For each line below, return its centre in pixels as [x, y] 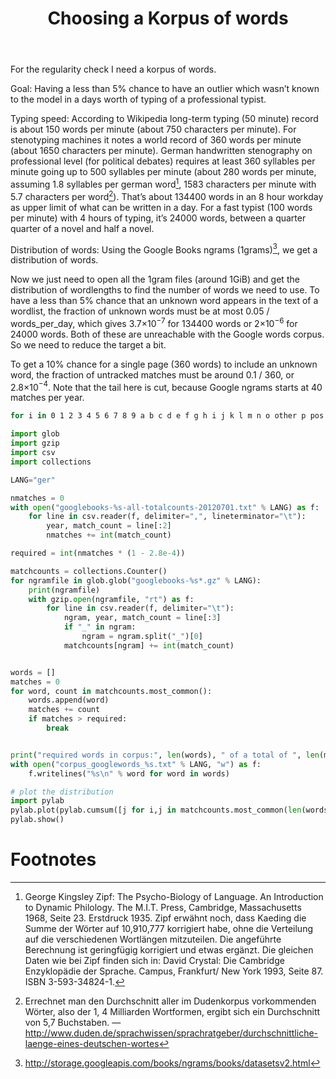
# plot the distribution [62, 792]
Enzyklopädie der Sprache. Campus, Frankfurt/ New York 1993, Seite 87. [174, 971]
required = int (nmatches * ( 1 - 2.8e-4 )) [98, 553]
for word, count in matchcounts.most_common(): [111, 691]
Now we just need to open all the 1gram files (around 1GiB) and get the [155, 279]
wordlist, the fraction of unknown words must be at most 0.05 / [140, 311]
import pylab [37, 801]
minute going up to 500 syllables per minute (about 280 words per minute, [163, 172]
